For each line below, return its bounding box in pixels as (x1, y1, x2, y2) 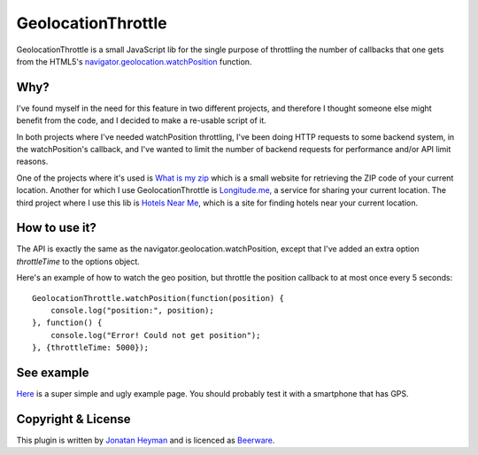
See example (16, 366, 89, 381)
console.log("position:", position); (50, 305, 214, 316)
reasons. (16, 156, 49, 167)
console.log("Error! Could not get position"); (50, 330, 261, 340)
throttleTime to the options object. (16, 256, 141, 266)
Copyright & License (16, 412, 132, 427)
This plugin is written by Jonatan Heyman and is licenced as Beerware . (16, 435, 275, 446)
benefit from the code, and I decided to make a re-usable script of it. (16, 115, 267, 126)
